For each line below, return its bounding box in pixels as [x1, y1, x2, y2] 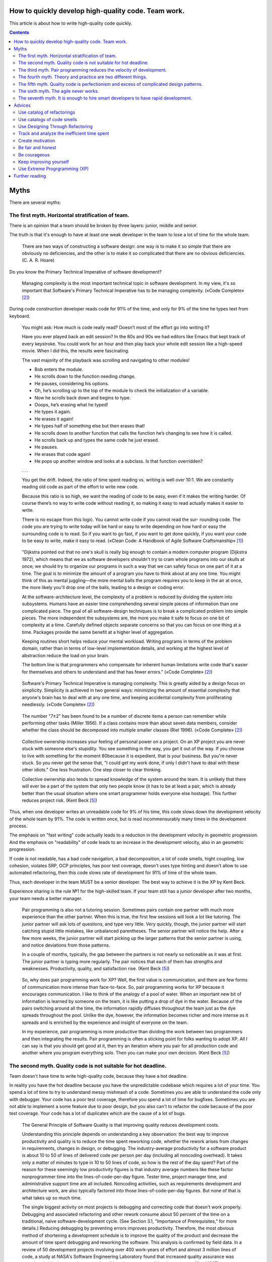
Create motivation [18, 137, 55, 143]
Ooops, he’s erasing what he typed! [34, 401, 108, 407]
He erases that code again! [34, 451, 91, 457]
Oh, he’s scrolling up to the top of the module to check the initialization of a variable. [34, 388, 209, 394]
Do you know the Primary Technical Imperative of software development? [9, 269, 162, 275]
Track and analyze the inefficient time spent [18, 130, 109, 136]
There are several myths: [9, 199, 61, 205]
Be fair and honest [18, 144, 56, 151]
